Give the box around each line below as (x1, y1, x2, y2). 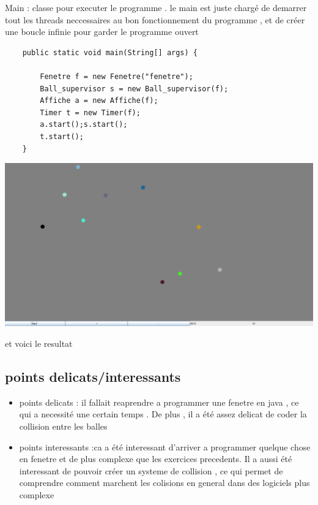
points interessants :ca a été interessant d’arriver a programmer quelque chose (19, 440, 311, 453)
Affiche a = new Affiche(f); (40, 96, 158, 105)
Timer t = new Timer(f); (40, 108, 141, 117)
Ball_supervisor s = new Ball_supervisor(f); (40, 84, 229, 93)
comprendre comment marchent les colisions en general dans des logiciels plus (19, 476, 310, 489)
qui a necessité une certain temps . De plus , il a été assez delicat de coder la (19, 408, 307, 420)
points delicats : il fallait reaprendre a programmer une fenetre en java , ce (19, 395, 299, 408)
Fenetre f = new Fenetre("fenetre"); (40, 72, 193, 81)
